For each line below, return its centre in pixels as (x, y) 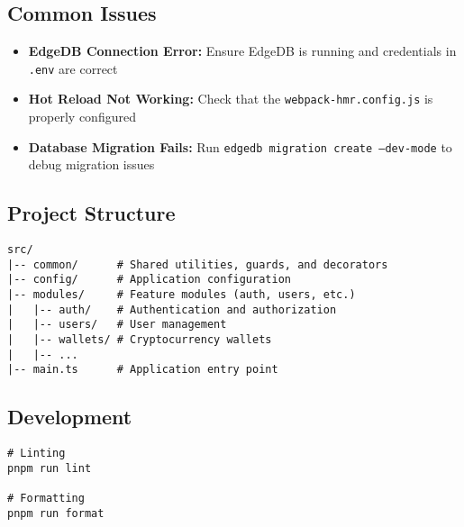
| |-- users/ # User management (117, 325)
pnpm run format (56, 513)
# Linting (36, 454)
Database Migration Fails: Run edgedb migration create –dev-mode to (240, 146)
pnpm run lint (50, 468)
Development (70, 417)
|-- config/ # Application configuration (149, 280)
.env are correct (73, 68)
